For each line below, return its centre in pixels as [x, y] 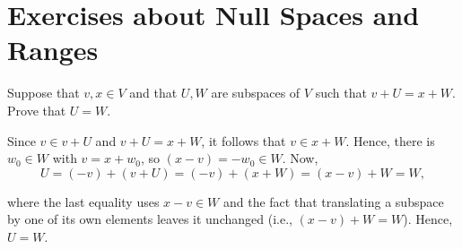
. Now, [300, 158]
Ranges [53, 50]
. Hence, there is [390, 140]
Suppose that [44, 93]
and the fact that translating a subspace [333, 201]
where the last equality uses [83, 201]
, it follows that [244, 140]
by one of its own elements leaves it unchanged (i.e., [150, 219]
